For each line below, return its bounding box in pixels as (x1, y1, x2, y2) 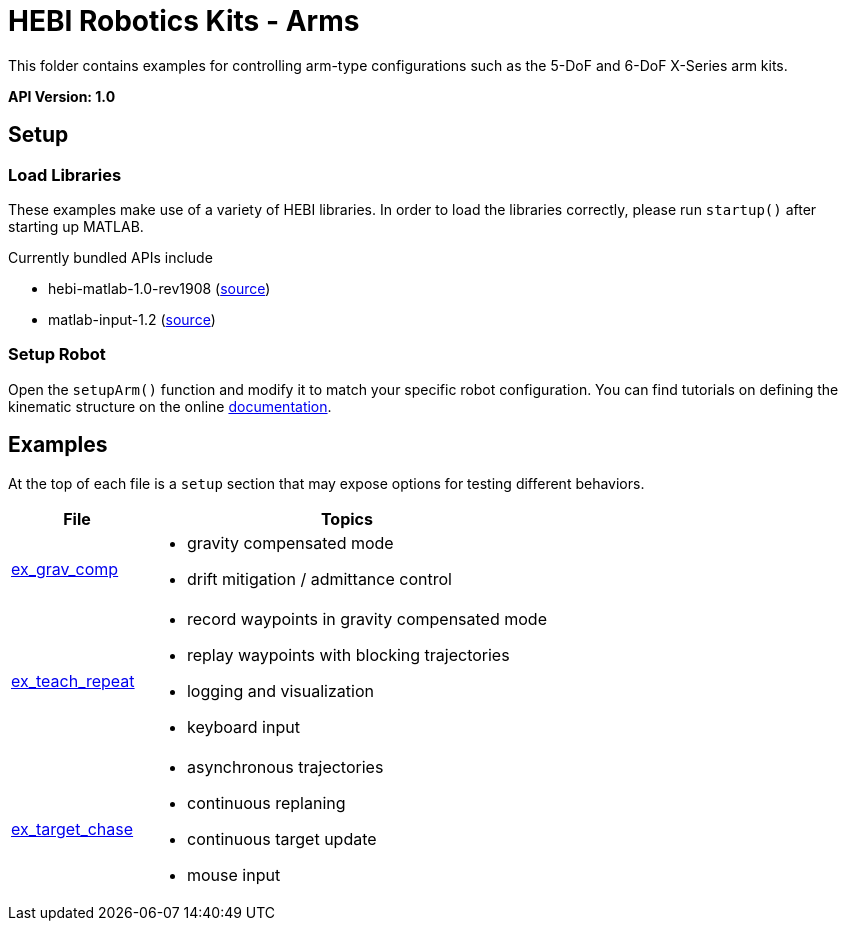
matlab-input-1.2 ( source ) (48, 310, 216, 328)
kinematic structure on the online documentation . (8, 397, 332, 415)
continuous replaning (186, 792, 346, 813)
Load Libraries (8, 164, 122, 185)
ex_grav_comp (11, 558, 119, 579)
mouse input (186, 864, 281, 885)
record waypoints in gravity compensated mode (186, 608, 547, 629)
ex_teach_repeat (11, 670, 135, 691)
